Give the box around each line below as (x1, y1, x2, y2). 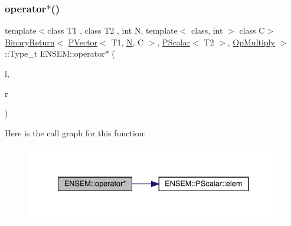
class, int (191, 24, 223, 37)
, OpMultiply (227, 35, 275, 48)
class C (239, 24, 265, 37)
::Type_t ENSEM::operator (5, 47, 105, 60)
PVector (68, 35, 98, 48)
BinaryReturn (5, 35, 55, 48)
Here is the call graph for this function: (5, 126, 146, 139)
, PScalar (157, 35, 191, 48)
